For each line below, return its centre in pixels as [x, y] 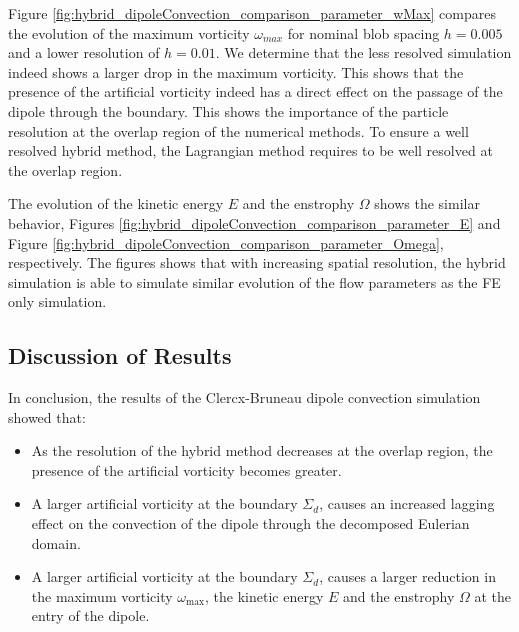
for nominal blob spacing [363, 32]
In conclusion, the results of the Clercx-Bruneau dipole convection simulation [244, 397]
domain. [56, 542]
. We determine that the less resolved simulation [363, 52]
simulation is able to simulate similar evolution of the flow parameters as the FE [254, 281]
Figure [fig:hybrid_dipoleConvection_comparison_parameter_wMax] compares [252, 13]
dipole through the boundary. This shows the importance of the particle [228, 110]
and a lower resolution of [84, 52]
